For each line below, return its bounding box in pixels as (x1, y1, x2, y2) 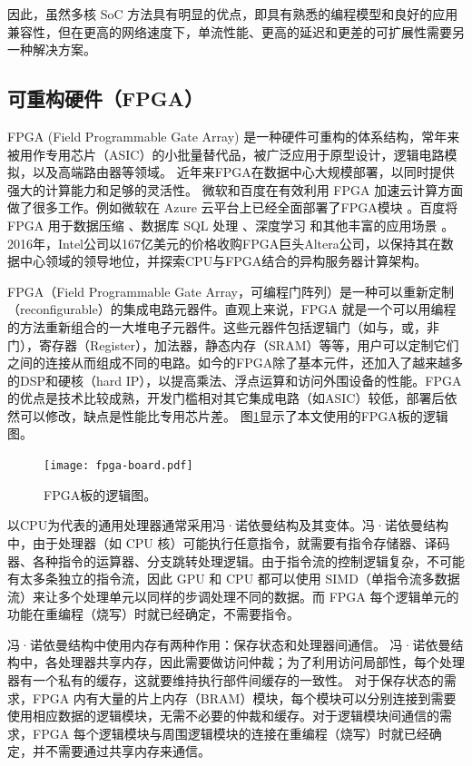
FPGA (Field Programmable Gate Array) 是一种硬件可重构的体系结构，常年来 (7, 126, 460, 145)
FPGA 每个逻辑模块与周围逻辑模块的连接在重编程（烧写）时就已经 (32, 723, 429, 742)
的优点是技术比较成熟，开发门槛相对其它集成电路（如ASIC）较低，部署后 (7, 388, 445, 408)
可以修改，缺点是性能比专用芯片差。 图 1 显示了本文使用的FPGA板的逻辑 (19, 406, 448, 425)
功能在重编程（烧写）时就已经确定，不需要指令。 (7, 604, 300, 624)
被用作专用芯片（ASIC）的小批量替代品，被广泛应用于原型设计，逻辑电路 (7, 144, 445, 163)
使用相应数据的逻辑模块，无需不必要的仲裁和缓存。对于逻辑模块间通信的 (7, 706, 439, 725)
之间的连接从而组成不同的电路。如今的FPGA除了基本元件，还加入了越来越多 (7, 353, 464, 372)
